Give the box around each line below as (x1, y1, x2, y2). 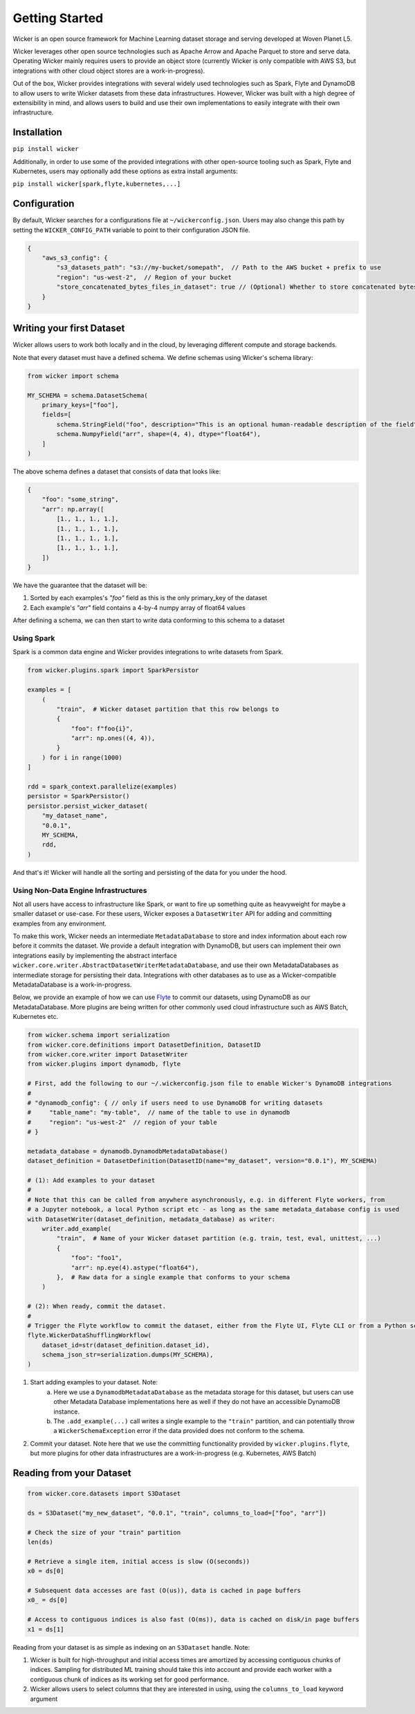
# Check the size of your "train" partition (27, 1528, 181, 1536)
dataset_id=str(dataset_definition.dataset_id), (41, 1341, 210, 1349)
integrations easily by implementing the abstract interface (12, 951, 178, 959)
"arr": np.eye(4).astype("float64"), (71, 1263, 199, 1272)
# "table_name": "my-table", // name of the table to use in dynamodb (27, 1108, 290, 1117)
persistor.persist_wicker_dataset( (27, 802, 148, 810)
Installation (12, 127, 62, 138)
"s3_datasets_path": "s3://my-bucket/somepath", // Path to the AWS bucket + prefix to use (56, 264, 382, 271)
